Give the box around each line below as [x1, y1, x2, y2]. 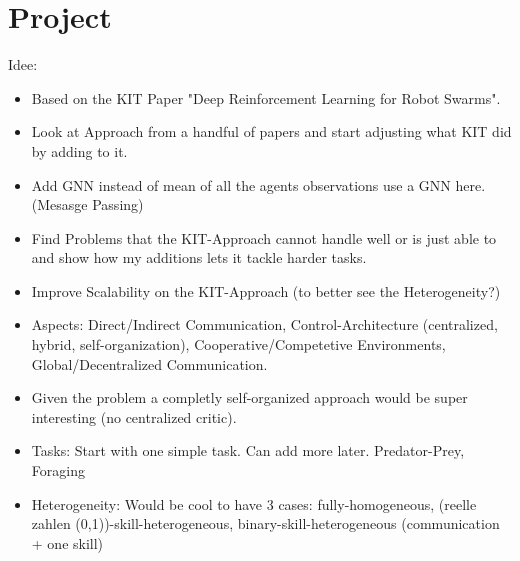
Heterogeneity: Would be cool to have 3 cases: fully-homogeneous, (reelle [31, 493, 477, 514]
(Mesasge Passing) [31, 194, 144, 215]
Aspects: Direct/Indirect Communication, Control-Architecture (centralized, [31, 314, 498, 335]
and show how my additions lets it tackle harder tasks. [31, 247, 367, 268]
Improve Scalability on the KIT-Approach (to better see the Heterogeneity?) [31, 280, 501, 301]
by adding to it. [31, 140, 128, 161]
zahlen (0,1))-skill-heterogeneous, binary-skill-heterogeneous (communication [31, 513, 500, 534]
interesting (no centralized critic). [31, 406, 237, 427]
